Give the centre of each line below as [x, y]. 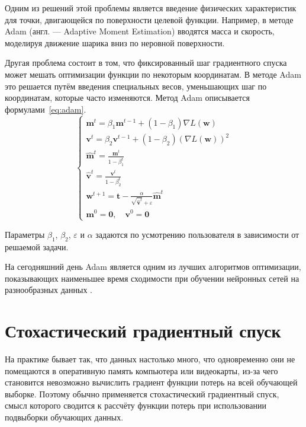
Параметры [25, 234]
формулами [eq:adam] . [46, 109]
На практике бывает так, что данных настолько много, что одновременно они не [150, 359]
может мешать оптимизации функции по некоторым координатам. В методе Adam [153, 74]
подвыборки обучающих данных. [64, 417]
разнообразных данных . [49, 290]
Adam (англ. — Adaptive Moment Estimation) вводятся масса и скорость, [140, 31]
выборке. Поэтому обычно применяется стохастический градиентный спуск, [142, 393]
